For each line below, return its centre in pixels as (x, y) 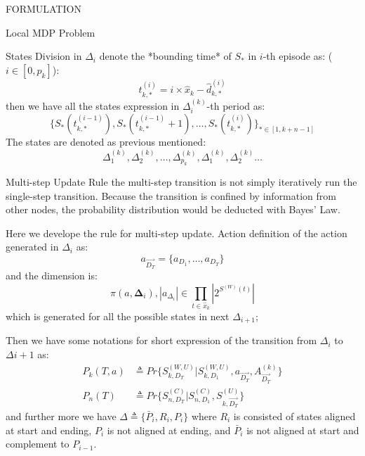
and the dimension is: (52, 275)
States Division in (44, 56)
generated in (32, 247)
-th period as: (236, 105)
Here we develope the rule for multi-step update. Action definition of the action (177, 233)
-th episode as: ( (298, 56)
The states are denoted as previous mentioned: (106, 142)
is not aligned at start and (303, 430)
